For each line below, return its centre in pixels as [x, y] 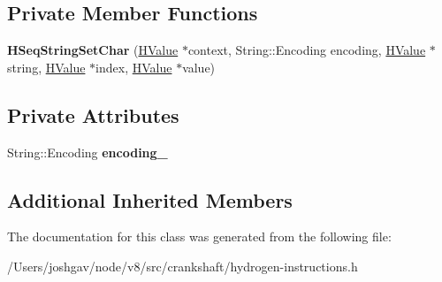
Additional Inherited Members [150, 199]
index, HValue [134, 67]
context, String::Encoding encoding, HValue [307, 50]
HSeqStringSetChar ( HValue [93, 50]
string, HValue [46, 67]
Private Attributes [93, 114]
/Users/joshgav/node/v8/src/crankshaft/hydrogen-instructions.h [183, 266]
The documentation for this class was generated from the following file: [199, 236]
